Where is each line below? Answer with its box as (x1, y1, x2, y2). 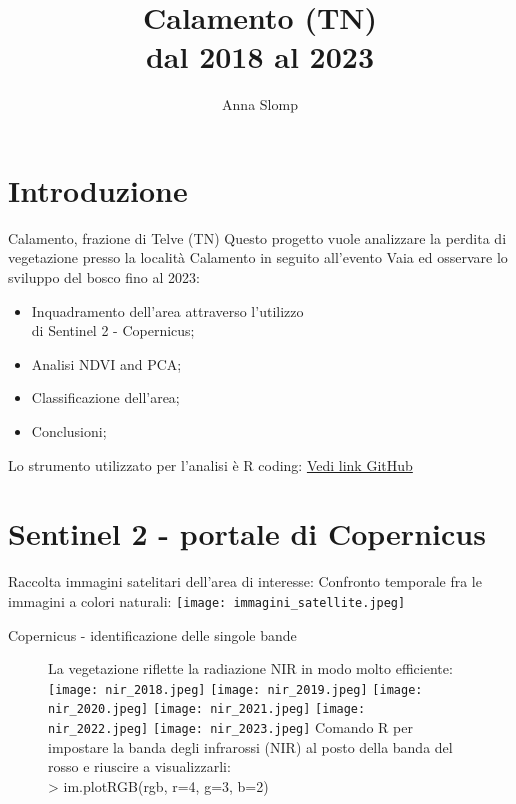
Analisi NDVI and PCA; (31, 353, 182, 374)
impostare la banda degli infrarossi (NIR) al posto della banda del (48, 736, 453, 757)
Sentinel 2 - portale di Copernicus (8, 513, 486, 554)
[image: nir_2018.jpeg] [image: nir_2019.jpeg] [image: (48, 682, 423, 697)
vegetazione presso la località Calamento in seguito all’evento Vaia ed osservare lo (8, 247, 508, 268)
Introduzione (8, 169, 188, 210)
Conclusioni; (31, 421, 107, 441)
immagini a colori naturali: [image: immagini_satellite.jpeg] (8, 590, 406, 611)
